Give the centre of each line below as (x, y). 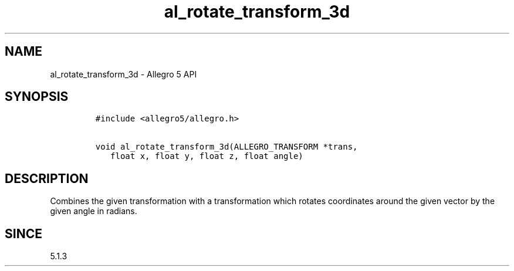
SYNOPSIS (37, 97)
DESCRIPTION (47, 178)
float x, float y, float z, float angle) (207, 156)
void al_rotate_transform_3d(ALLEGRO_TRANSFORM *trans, (226, 147)
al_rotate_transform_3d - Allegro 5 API (124, 74)
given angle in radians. (94, 211)
